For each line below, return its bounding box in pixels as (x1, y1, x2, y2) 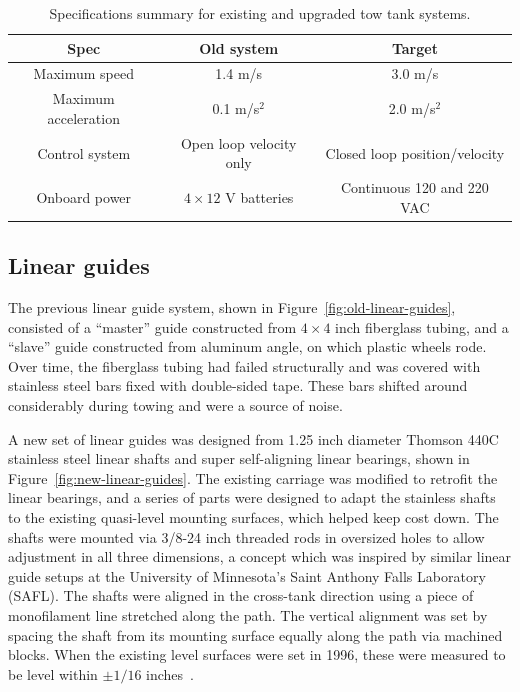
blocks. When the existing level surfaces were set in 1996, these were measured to (8, 644, 506, 665)
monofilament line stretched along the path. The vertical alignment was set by (8, 604, 488, 625)
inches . (146, 663, 194, 684)
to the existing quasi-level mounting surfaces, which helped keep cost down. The (8, 506, 499, 527)
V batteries (225, 186, 294, 207)
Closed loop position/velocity (325, 142, 505, 163)
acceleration (47, 107, 120, 128)
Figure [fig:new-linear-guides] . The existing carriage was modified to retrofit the (8, 467, 498, 488)
